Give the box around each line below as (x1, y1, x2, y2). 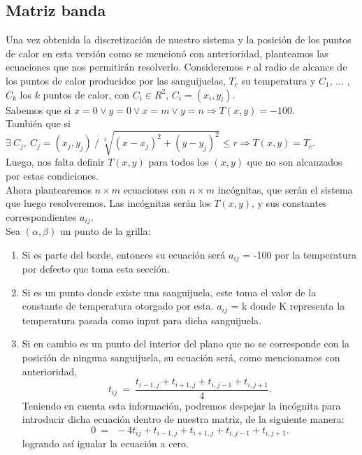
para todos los (148, 154, 209, 169)
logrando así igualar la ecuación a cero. (22, 436, 189, 451)
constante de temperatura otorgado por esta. (22, 298, 214, 313)
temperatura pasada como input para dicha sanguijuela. (22, 312, 261, 327)
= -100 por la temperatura (242, 247, 356, 261)
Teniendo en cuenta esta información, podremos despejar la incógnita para (22, 398, 341, 412)
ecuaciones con (123, 182, 187, 196)
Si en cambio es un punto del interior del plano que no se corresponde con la (22, 336, 350, 351)
